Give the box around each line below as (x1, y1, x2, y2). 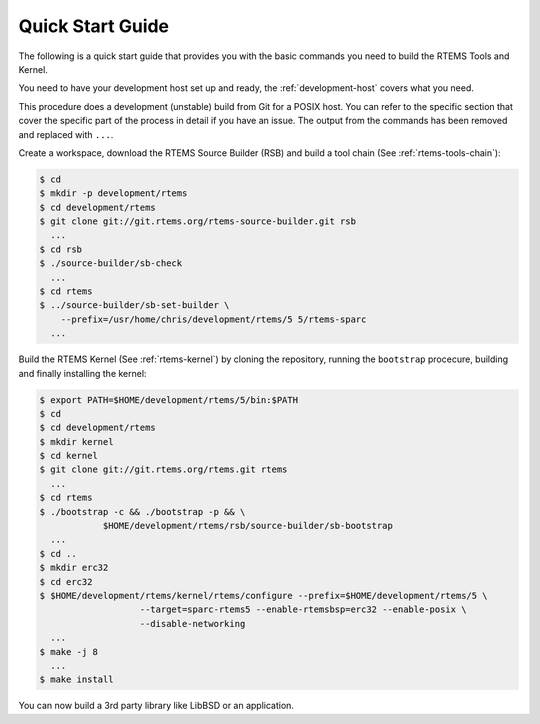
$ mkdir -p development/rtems (39, 188, 188, 199)
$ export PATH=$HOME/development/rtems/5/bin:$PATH (39, 394, 299, 405)
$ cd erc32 (39, 576, 93, 587)
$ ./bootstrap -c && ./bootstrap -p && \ (39, 506, 246, 517)
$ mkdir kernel (39, 436, 114, 447)
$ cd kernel (39, 450, 99, 462)
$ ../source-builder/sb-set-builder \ (39, 300, 230, 311)
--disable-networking (139, 618, 246, 629)
